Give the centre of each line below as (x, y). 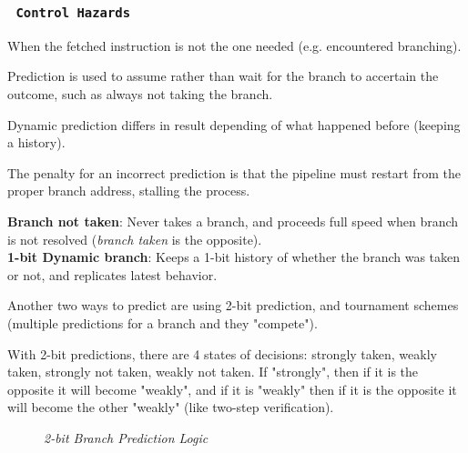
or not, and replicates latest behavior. (112, 274)
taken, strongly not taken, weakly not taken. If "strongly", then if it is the (213, 372)
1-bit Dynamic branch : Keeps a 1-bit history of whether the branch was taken (234, 257)
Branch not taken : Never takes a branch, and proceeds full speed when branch (233, 221)
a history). (36, 142)
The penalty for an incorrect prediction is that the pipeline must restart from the (234, 172)
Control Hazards (73, 12)
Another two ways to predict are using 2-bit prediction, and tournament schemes (233, 305)
